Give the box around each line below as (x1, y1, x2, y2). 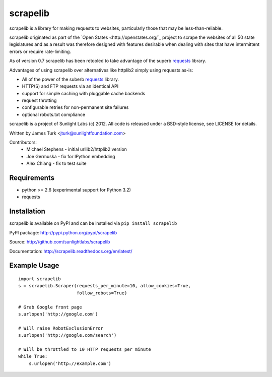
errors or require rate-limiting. (9, 48, 72, 54)
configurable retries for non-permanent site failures (22, 104, 129, 110)
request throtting (22, 97, 57, 103)
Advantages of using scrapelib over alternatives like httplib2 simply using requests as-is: (9, 67, 193, 73)
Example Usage (9, 261, 59, 270)
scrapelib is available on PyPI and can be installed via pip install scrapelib (9, 220, 177, 226)
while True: (18, 353, 48, 359)
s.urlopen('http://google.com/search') (18, 333, 117, 338)
